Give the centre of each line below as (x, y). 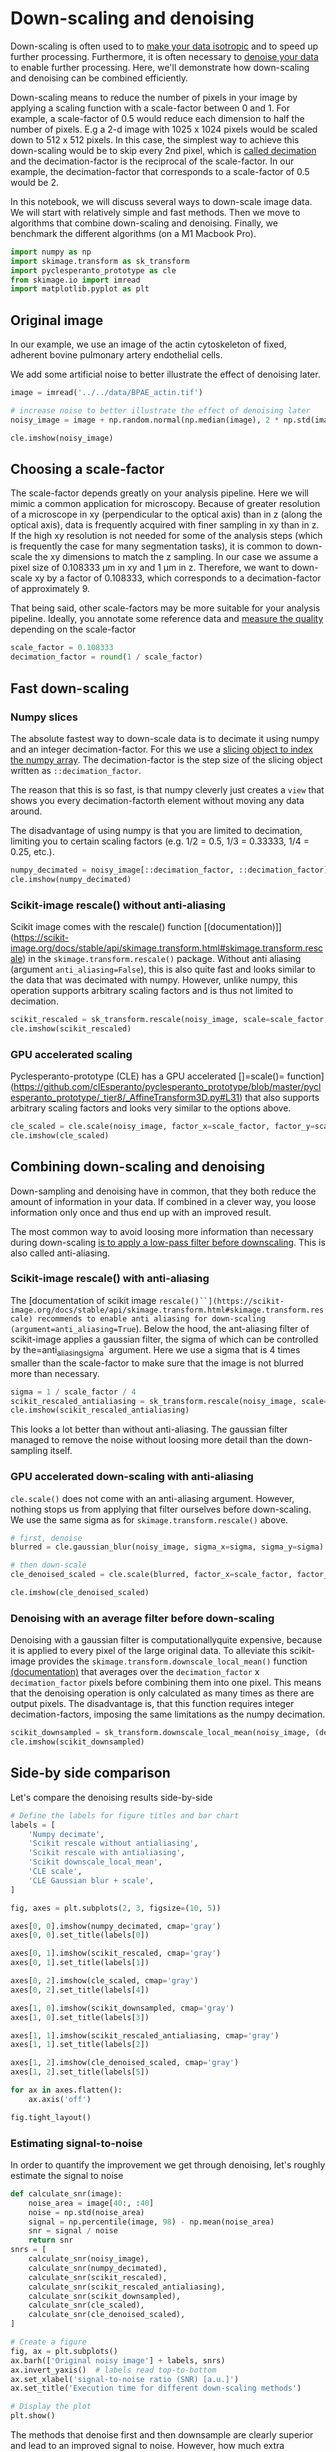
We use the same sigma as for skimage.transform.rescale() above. (149, 1519)
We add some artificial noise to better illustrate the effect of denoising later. (165, 374)
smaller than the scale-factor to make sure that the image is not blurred (157, 1363)
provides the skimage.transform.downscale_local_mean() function (173, 1661)
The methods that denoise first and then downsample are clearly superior (162, 2435)
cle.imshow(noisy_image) (62, 438)
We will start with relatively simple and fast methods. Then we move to (155, 212)
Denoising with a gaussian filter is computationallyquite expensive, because (166, 1640)
